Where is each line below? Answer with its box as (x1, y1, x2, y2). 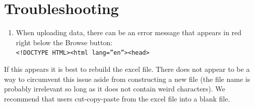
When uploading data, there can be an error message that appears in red (16, 27, 242, 38)
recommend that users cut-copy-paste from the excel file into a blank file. (4, 93, 230, 103)
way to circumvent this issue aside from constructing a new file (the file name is (4, 73, 250, 84)
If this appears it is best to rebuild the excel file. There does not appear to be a (4, 63, 250, 74)
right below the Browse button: (16, 37, 113, 47)
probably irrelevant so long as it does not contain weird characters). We (4, 83, 225, 94)
